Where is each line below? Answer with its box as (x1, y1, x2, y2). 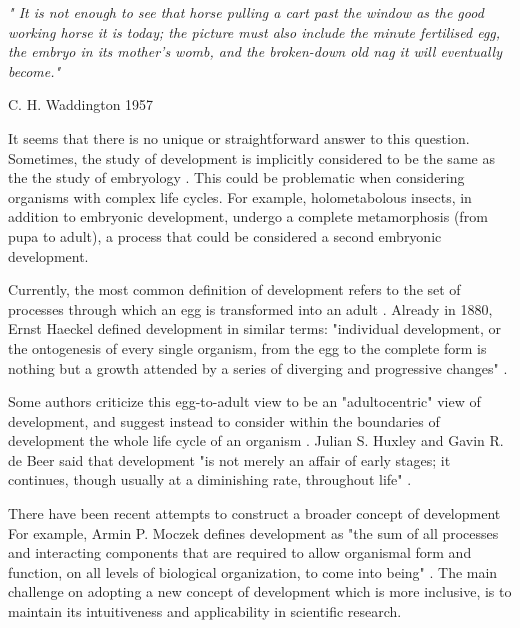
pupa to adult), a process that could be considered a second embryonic (8, 225, 442, 246)
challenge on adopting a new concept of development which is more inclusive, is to (8, 581, 512, 602)
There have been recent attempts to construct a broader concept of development (8, 503, 501, 524)
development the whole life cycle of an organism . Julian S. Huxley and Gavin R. (8, 430, 504, 451)
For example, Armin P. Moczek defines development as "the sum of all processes (8, 522, 499, 543)
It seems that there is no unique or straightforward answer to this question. (8, 127, 470, 148)
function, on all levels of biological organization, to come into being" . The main (8, 561, 498, 582)
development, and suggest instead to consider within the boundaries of (8, 410, 440, 431)
